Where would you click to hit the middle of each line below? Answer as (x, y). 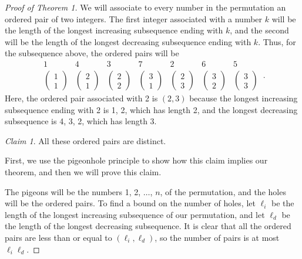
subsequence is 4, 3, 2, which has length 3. (81, 121)
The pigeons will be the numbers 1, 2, (73, 191)
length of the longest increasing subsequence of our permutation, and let (135, 214)
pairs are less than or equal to (58, 237)
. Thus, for (277, 41)
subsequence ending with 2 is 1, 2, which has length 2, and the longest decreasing (151, 109)
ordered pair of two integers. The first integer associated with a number (134, 18)
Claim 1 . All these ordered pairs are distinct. (85, 140)
